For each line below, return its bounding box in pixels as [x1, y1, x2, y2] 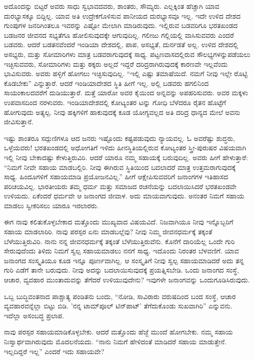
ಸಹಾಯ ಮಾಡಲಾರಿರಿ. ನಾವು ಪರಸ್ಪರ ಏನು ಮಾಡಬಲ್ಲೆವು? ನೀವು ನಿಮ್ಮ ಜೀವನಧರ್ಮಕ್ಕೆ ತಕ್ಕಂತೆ [4, 226, 212, 237]
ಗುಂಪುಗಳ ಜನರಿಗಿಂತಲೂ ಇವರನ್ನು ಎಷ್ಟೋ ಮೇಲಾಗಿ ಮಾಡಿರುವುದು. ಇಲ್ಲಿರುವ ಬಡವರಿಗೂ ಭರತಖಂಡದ [4, 20, 238, 30]
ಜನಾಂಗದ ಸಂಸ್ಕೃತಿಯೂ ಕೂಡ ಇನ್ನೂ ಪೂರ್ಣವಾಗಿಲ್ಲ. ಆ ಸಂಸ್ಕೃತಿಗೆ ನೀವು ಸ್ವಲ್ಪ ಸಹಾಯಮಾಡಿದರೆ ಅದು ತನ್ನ [4, 255, 244, 265]
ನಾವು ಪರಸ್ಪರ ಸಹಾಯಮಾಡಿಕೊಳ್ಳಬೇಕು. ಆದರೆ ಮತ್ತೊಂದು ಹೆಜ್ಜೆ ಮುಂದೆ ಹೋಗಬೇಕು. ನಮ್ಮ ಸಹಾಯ [4, 327, 233, 337]
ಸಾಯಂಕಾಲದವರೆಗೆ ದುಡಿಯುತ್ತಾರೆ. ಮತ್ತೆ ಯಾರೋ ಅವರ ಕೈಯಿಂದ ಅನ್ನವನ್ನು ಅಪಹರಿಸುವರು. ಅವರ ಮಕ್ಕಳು [4, 87, 248, 98]
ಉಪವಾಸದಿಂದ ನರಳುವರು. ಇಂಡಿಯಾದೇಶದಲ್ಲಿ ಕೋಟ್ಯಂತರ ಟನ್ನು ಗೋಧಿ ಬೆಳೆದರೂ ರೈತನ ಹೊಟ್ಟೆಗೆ [4, 97, 226, 107]
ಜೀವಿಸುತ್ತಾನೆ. [4, 116, 34, 127]
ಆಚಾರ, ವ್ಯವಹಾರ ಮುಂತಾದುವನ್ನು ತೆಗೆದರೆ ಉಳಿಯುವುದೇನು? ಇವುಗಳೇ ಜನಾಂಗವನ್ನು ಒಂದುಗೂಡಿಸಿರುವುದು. [4, 275, 250, 285]
